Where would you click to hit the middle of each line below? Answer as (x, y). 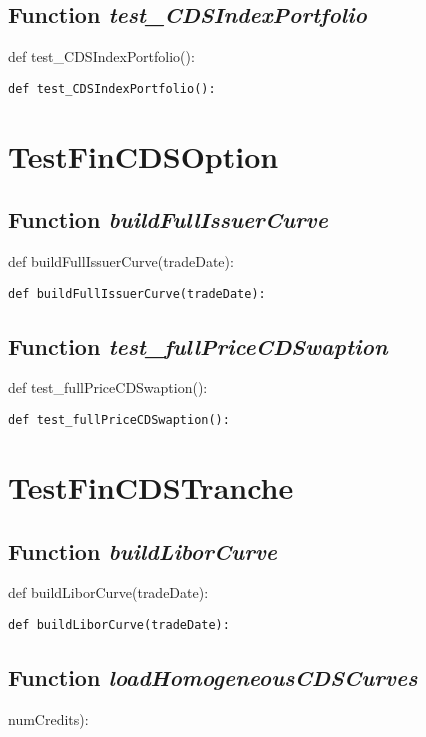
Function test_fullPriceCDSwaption (198, 345)
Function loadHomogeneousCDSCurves (213, 676)
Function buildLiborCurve (143, 550)
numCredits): (48, 718)
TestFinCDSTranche (151, 486)
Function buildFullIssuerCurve (168, 219)
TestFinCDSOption (143, 155)
